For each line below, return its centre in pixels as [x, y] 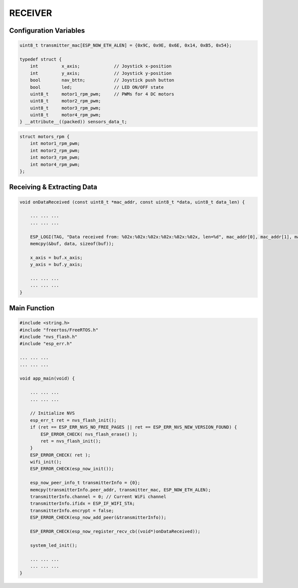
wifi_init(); [46, 462]
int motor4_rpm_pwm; [55, 164]
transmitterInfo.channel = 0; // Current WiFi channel [98, 497]
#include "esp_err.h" [46, 344]
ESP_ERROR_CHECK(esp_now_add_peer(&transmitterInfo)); [98, 517]
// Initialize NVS [52, 413]
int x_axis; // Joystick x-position [101, 66]
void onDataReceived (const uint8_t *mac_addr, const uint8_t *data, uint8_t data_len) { [132, 202]
